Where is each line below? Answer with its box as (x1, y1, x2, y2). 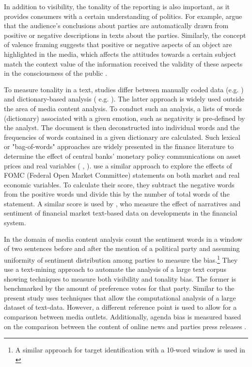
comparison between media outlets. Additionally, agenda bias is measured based (4, 312, 241, 322)
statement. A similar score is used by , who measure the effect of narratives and (4, 198, 241, 208)
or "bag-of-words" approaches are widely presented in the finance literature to (4, 141, 234, 151)
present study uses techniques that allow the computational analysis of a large (4, 292, 236, 302)
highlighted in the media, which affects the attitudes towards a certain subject (4, 49, 236, 59)
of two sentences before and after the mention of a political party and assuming (4, 243, 240, 253)
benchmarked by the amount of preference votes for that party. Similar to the (4, 283, 235, 293)
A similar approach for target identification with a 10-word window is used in (15, 345, 245, 355)
